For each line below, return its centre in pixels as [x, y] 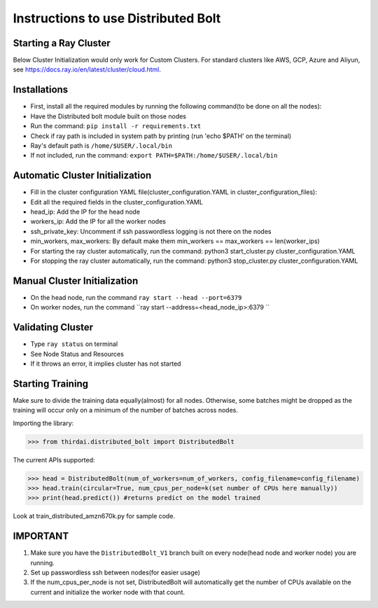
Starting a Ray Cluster [62, 43]
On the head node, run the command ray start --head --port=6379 [136, 297]
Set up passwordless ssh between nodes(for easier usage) [115, 573]
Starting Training [51, 384]
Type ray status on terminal [74, 344]
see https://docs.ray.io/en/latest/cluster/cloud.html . [87, 69]
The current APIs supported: [54, 460]
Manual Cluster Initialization [76, 281]
